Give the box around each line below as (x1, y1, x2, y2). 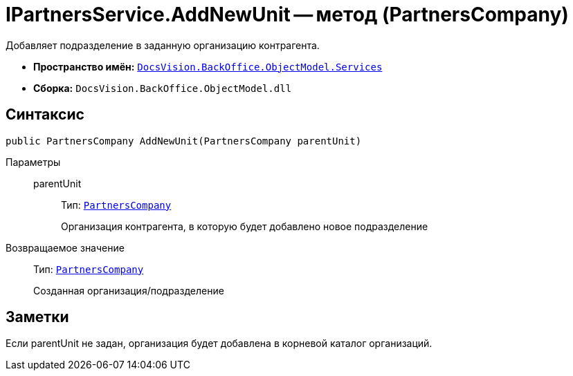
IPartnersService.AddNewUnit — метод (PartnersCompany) (6, 3, 569, 26)
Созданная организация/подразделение (33, 284, 224, 297)
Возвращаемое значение (6, 241, 125, 254)
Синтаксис (6, 106, 84, 124)
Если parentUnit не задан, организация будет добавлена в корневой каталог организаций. (6, 337, 433, 350)
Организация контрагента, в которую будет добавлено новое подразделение (61, 220, 428, 232)
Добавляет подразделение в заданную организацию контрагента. (6, 39, 320, 51)
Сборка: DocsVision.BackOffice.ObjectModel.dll (33, 82, 292, 94)
